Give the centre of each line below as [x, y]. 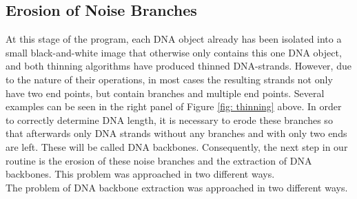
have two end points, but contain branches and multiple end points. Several [165, 93]
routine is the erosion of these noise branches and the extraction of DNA [159, 160]
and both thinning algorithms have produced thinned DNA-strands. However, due [178, 66]
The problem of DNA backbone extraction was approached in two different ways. [177, 187]
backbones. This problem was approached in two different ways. [140, 174]
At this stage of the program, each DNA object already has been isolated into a [174, 39]
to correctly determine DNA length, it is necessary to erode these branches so [169, 119]
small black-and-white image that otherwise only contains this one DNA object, [174, 52]
